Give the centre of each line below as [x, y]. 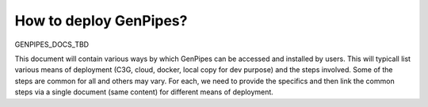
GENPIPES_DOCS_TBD [52, 44]
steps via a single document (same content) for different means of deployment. [144, 92]
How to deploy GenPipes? [101, 21]
